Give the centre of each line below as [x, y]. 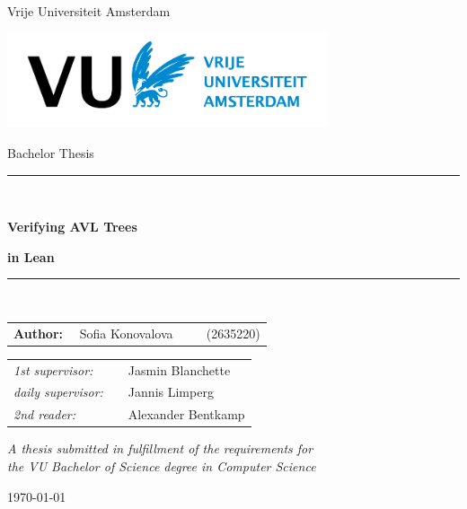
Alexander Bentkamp [186, 414]
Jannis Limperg [171, 392]
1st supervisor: [53, 369]
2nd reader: [45, 414]
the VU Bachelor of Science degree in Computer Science [162, 465]
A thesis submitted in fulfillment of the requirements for [160, 448]
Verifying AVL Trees [72, 227]
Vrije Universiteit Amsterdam [89, 11]
